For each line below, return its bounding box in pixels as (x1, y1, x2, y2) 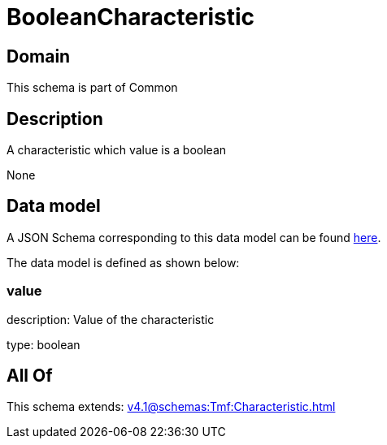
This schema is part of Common (7, 80, 178, 95)
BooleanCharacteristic (7, 3, 255, 31)
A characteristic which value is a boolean (7, 143, 227, 158)
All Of (7, 365, 53, 387)
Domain (7, 45, 71, 67)
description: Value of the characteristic (7, 312, 215, 326)
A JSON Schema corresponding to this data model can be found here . (7, 230, 381, 244)
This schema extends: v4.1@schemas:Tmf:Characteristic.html (7, 400, 336, 414)
